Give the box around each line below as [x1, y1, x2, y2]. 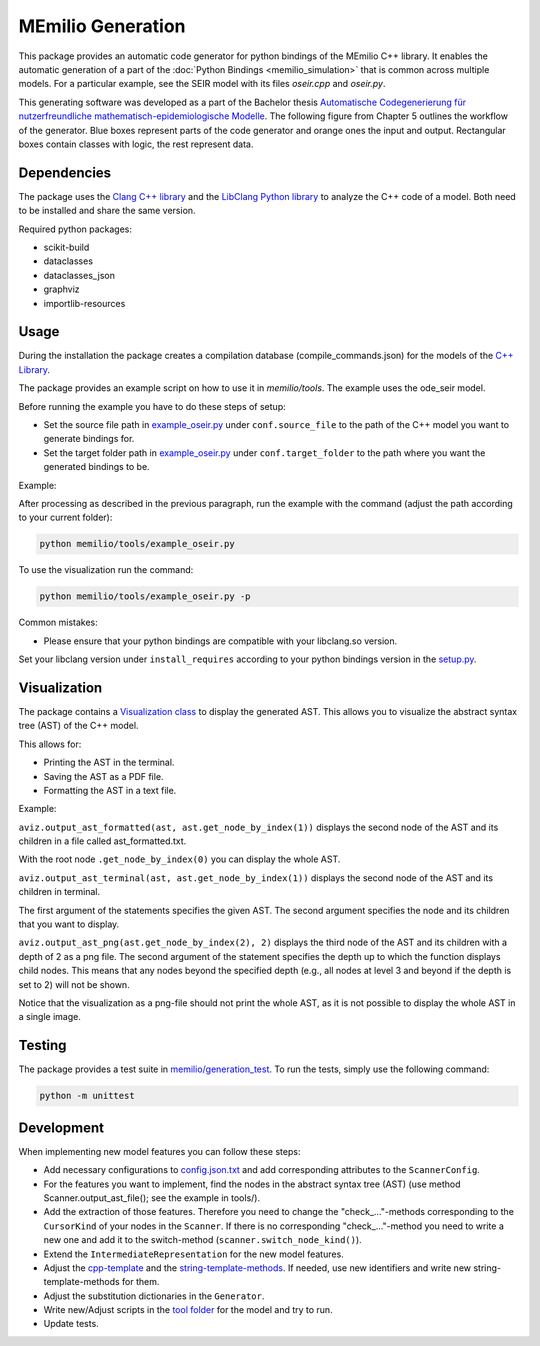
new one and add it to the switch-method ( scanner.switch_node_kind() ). [43, 1234, 362, 1246]
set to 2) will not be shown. [18, 978, 130, 990]
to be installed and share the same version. [18, 205, 196, 217]
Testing [18, 1037, 67, 1054]
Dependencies [18, 164, 112, 181]
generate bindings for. [43, 433, 135, 445]
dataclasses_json [43, 269, 115, 281]
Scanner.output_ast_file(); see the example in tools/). [43, 1191, 260, 1204]
